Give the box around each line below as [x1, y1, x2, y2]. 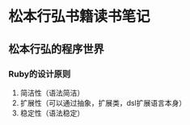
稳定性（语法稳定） [19, 108, 85, 118]
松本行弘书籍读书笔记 [8, 7, 151, 26]
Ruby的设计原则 [8, 68, 71, 79]
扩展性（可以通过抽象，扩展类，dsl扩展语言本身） [19, 98, 187, 107]
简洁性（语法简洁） [19, 88, 85, 98]
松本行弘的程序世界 [8, 42, 104, 56]
